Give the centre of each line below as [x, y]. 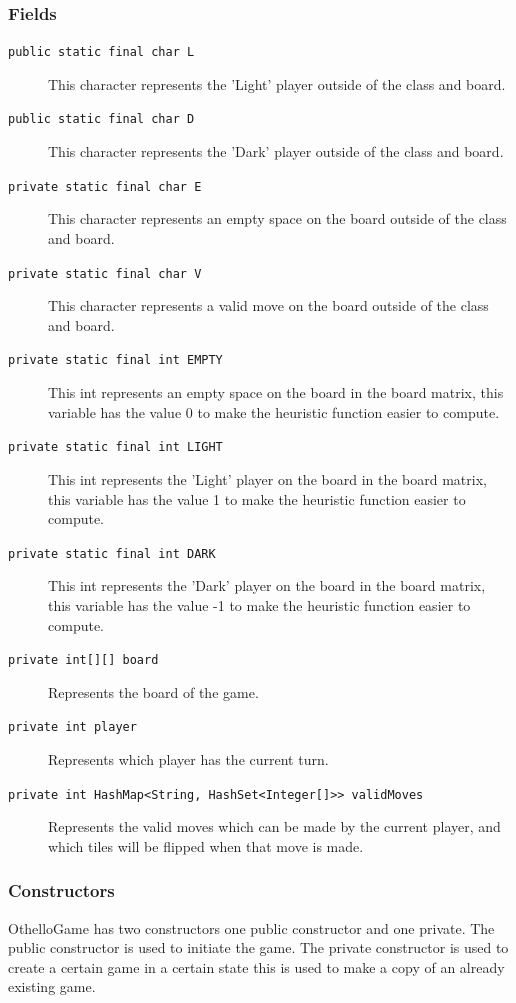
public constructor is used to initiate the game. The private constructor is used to [258, 947]
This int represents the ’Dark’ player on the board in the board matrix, [267, 585]
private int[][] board [83, 660]
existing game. [52, 986]
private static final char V [105, 273]
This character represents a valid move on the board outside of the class [268, 305]
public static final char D [101, 119]
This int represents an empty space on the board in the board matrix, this [276, 392]
